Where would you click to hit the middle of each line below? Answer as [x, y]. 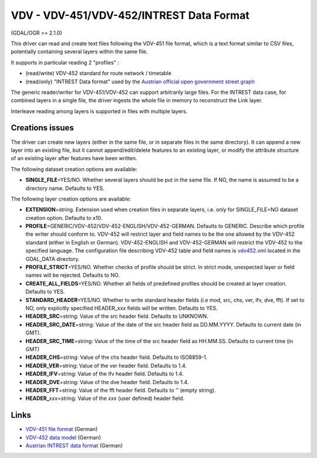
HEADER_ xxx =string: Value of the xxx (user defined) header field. [105, 398]
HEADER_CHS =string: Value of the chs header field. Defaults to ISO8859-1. [117, 357]
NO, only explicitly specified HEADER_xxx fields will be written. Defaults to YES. [122, 308]
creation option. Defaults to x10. [64, 218]
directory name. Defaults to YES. [65, 188]
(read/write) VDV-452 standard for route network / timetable [98, 73]
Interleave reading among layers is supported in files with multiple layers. [99, 111]
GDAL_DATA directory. [53, 259]
